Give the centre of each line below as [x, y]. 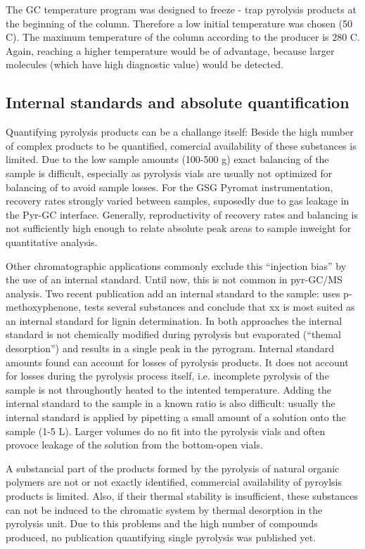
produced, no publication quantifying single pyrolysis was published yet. [161, 537]
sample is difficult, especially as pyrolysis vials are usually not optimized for [169, 173]
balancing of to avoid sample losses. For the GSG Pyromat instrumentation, [169, 187]
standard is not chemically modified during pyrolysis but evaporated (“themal [173, 334]
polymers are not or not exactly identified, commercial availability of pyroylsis [174, 482]
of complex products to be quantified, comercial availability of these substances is [181, 145]
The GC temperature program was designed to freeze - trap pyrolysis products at [181, 9]
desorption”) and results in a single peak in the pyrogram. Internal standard [170, 348]
